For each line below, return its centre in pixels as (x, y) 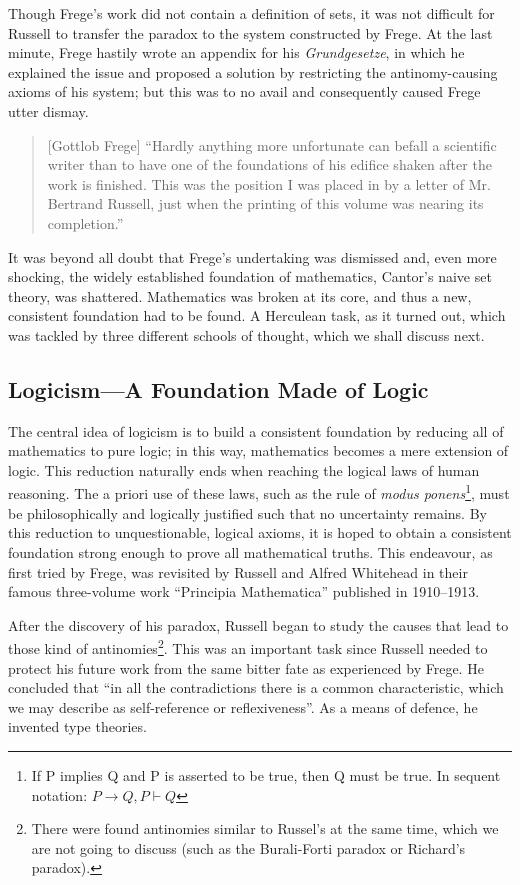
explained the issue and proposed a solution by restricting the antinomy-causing (253, 71)
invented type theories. (77, 726)
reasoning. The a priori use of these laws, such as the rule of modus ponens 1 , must (259, 492)
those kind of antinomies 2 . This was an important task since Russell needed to (248, 646)
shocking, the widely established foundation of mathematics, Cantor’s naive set (250, 276)
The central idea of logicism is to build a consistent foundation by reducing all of (256, 430)
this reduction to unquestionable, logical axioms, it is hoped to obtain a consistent (260, 532)
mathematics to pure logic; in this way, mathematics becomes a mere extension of (258, 450)
